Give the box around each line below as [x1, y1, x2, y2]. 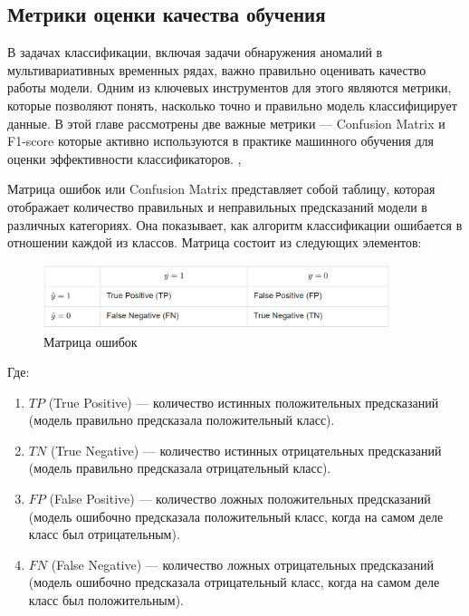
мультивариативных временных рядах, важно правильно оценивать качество [7, 60, 426, 79]
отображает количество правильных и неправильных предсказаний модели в [7, 197, 427, 216]
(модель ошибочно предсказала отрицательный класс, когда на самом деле [28, 573, 440, 592]
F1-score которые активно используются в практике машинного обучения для [7, 131, 435, 150]
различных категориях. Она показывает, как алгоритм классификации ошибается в [7, 215, 463, 234]
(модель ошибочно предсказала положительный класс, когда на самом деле [28, 506, 444, 525]
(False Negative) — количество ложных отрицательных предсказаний [51, 554, 434, 573]
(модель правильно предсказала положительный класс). [28, 410, 335, 429]
